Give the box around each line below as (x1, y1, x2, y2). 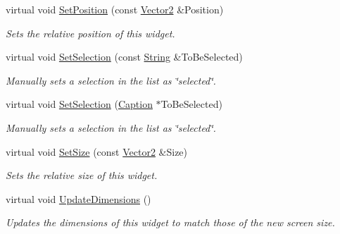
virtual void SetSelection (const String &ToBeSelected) (6, 49, 243, 64)
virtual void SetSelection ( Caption (6, 97, 153, 111)
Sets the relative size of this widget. (6, 168, 158, 183)
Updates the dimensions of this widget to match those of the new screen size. (6, 215, 335, 230)
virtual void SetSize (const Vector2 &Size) (6, 144, 188, 159)
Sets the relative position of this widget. (6, 25, 175, 40)
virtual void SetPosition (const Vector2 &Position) (6, 2, 224, 16)
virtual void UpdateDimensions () (6, 191, 151, 206)
